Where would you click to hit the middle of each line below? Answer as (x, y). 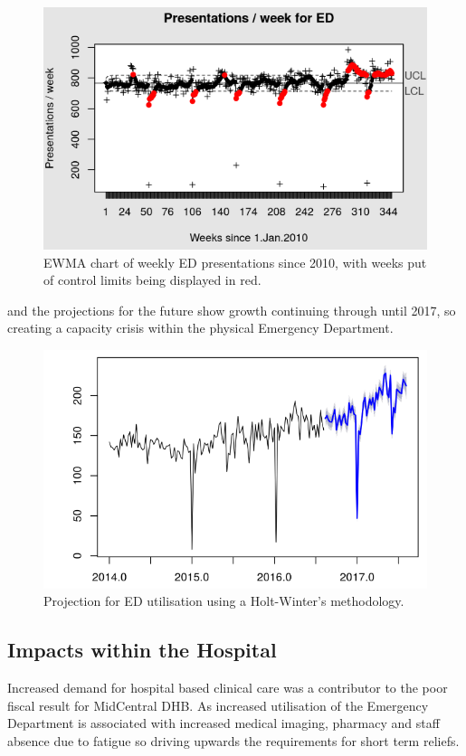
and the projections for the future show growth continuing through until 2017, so (232, 310)
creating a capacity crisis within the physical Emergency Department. (200, 328)
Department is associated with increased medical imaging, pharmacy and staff (223, 723)
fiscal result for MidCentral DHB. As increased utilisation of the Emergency (218, 705)
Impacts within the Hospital (142, 650)
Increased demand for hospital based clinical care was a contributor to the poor (228, 688)
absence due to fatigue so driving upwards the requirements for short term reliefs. (233, 740)
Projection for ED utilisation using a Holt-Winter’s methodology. (224, 601)
